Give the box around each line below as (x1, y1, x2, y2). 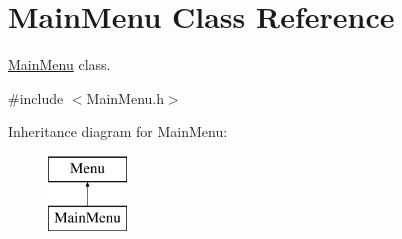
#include (8, 87, 64, 108)
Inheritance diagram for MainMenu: (8, 121, 228, 142)
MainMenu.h (86, 87, 164, 108)
